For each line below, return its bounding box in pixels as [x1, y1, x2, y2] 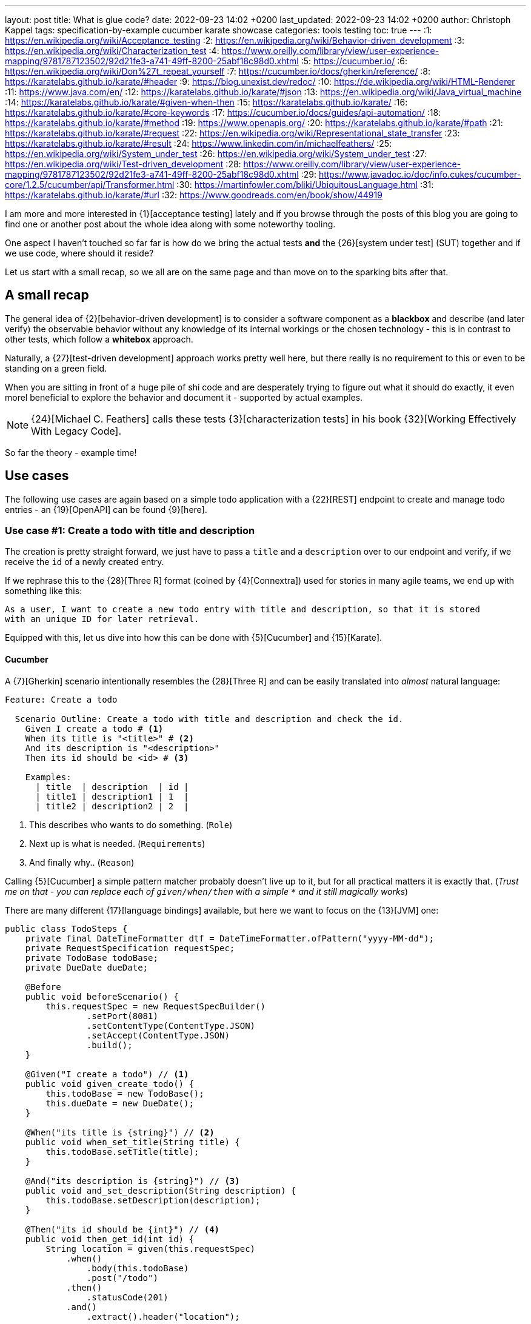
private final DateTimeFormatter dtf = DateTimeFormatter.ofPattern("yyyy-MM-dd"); [25, 933, 435, 943]
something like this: [5, 586, 82, 597]
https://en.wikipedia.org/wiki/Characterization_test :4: [5, 45, 219, 56]
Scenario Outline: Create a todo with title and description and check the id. [15, 714, 404, 724]
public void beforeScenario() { [25, 991, 179, 1001]
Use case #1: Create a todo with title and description [5, 524, 255, 537]
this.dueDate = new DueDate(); [45, 1098, 194, 1108]
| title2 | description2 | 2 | [35, 801, 189, 811]
